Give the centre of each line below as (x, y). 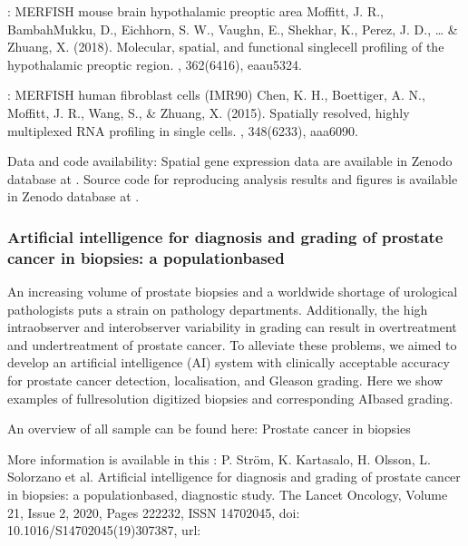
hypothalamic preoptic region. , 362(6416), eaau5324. (155, 64)
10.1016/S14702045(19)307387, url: (104, 530)
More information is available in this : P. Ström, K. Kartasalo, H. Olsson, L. (219, 458)
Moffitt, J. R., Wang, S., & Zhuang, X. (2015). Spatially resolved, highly (209, 112)
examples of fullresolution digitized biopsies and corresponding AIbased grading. (230, 398)
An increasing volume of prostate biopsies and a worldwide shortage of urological (233, 292)
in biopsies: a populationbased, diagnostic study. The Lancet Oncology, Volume (228, 495)
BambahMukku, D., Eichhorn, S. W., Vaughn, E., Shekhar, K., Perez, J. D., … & (233, 29)
